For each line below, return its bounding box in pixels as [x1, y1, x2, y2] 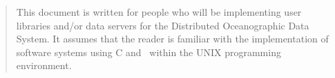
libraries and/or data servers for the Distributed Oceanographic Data [16, 18, 309, 32]
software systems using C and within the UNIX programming [16, 44, 281, 59]
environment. [16, 58, 72, 73]
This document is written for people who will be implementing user [16, 5, 302, 18]
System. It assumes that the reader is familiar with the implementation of [16, 31, 329, 46]
